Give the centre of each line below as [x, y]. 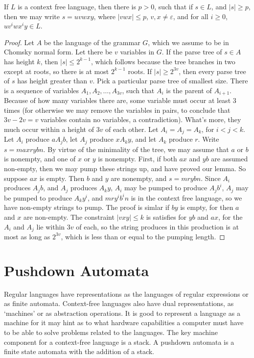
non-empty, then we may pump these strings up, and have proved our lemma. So [125, 168]
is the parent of [189, 90]
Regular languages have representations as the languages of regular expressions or [126, 294]
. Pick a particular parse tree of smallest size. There [170, 81]
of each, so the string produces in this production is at [157, 226]
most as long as [27, 236]
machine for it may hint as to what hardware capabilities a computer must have [124, 322]
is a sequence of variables [42, 90]
